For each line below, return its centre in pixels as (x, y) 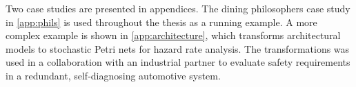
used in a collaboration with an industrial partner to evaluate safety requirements (178, 62)
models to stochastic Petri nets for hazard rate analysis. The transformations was (178, 48)
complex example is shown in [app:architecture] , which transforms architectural (173, 35)
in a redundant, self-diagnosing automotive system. (113, 75)
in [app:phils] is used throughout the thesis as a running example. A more (161, 22)
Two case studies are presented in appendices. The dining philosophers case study (178, 8)
